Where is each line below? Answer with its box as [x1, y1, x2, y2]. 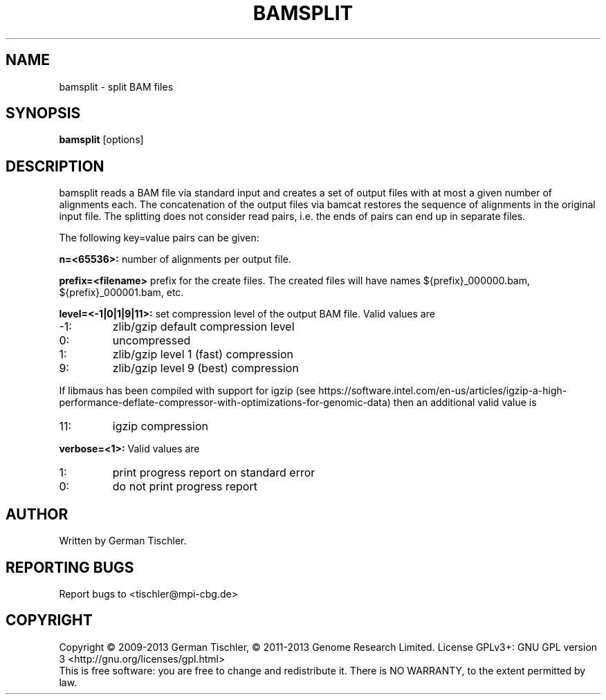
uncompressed [112, 333, 191, 348]
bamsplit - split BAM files [59, 80, 174, 93]
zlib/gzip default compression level [112, 320, 295, 334]
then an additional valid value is [393, 396, 537, 409]
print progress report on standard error [112, 466, 315, 480]
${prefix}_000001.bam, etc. [59, 286, 184, 299]
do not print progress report [112, 479, 257, 494]
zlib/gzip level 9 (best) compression [112, 361, 299, 376]
